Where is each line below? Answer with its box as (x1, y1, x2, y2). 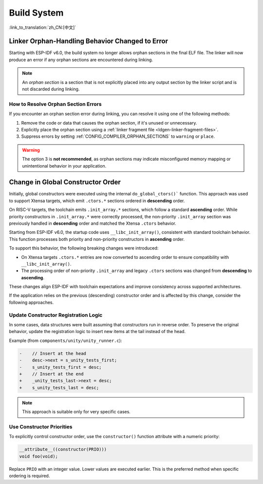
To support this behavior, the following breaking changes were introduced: (9, 245, 159, 251)
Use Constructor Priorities (9, 423, 73, 430)
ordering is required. (9, 473, 50, 479)
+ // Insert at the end (19, 371, 84, 377)
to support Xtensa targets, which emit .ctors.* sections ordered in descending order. (9, 198, 185, 204)
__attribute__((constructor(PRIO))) (19, 447, 107, 452)
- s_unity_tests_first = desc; (19, 364, 102, 370)
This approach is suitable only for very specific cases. (22, 409, 131, 415)
